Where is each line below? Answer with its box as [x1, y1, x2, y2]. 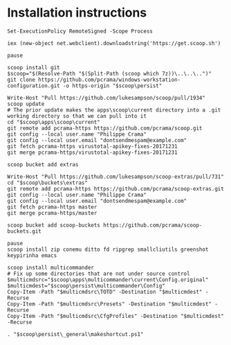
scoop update [7, 100, 45, 107]
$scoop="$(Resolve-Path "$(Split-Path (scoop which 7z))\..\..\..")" [7, 70, 212, 77]
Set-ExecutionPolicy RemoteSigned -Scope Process [7, 28, 154, 35]
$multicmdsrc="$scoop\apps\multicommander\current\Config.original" [7, 276, 209, 283]
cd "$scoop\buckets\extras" [7, 179, 89, 186]
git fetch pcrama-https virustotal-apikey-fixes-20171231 [7, 143, 178, 150]
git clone [7, 76, 36, 83]
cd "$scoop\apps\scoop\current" [7, 118, 100, 125]
